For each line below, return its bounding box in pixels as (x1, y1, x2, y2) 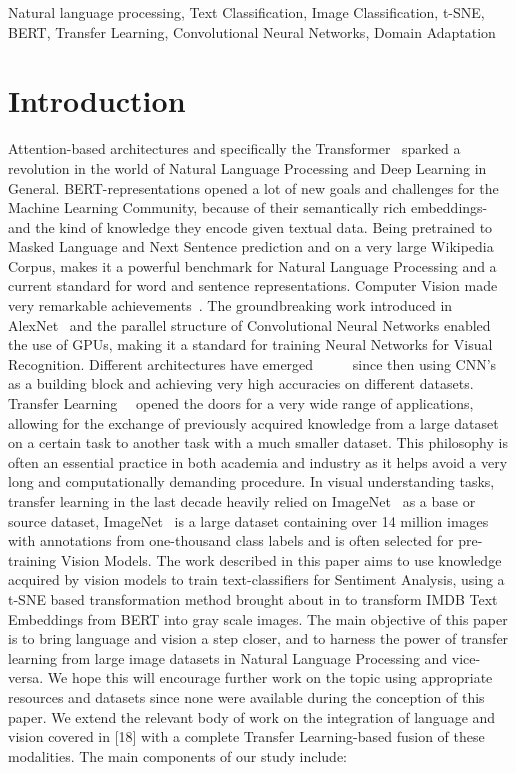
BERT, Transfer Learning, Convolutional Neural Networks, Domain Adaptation (8, 21, 496, 42)
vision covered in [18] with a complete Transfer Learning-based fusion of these (8, 726, 485, 747)
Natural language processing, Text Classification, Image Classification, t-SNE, (8, 2, 485, 22)
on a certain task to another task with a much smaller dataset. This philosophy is (8, 432, 508, 453)
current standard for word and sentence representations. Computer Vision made (8, 275, 498, 296)
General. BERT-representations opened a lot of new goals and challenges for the (8, 177, 499, 198)
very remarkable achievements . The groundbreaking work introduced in (8, 295, 453, 316)
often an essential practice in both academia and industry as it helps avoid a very (8, 451, 508, 472)
